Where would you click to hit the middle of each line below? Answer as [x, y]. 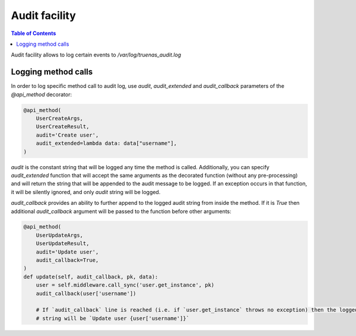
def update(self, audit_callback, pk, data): [91, 277]
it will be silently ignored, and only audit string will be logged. [86, 192]
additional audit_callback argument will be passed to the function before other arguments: [121, 211]
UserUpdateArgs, [59, 235]
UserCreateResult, [63, 127]
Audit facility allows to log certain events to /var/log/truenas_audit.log [96, 55]
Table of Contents [34, 33]
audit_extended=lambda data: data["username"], [107, 143]
